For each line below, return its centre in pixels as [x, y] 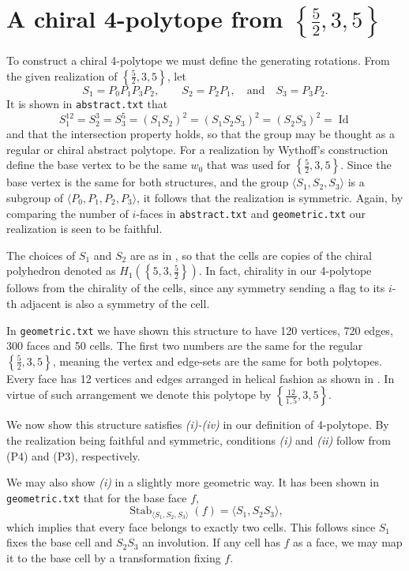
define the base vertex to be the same [97, 165]
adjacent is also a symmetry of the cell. [115, 303]
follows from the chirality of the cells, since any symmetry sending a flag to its [196, 288]
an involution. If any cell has [211, 542]
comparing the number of [68, 213]
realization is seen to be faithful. [84, 229]
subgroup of [35, 197]
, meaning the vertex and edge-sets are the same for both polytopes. [217, 361]
